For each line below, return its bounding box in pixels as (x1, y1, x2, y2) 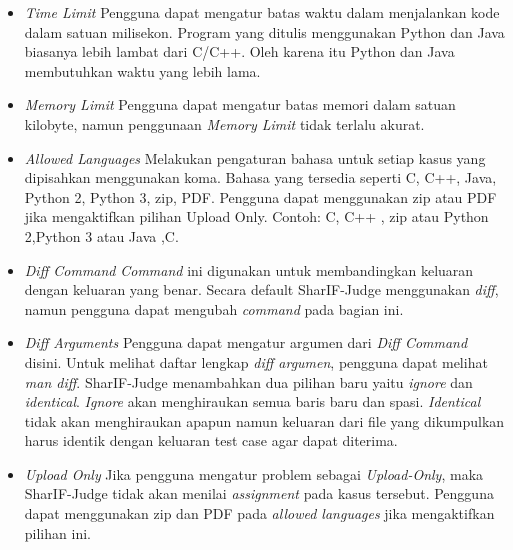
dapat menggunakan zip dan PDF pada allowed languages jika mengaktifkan (24, 503, 495, 524)
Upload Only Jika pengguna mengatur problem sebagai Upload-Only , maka (24, 463, 484, 484)
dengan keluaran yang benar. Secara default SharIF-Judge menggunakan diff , (24, 279, 499, 300)
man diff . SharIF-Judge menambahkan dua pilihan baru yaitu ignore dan (24, 371, 473, 392)
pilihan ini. (24, 522, 91, 543)
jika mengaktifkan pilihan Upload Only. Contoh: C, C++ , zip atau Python (24, 206, 489, 227)
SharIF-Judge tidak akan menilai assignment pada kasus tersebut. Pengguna (24, 483, 494, 504)
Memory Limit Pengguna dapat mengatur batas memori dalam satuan (24, 94, 456, 115)
